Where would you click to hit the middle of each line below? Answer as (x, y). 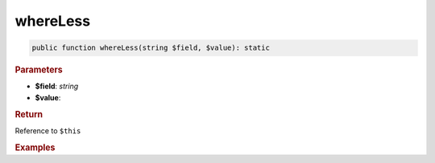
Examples (35, 147)
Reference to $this (48, 130)
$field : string (57, 86)
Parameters (39, 70)
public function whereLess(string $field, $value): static (151, 48)
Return (29, 114)
